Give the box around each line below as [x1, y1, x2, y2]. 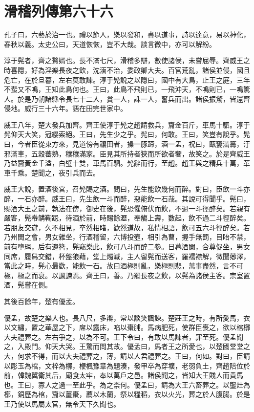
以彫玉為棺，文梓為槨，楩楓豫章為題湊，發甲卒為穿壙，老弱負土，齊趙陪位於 [4, 360, 250, 370]
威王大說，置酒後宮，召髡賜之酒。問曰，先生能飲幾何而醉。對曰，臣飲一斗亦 [4, 184, 250, 194]
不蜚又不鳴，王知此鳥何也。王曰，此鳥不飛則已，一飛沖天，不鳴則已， [4, 84, 230, 94]
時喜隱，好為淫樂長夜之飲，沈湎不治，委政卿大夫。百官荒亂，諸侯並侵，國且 [4, 65, 250, 75]
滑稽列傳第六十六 [4, 1, 114, 21]
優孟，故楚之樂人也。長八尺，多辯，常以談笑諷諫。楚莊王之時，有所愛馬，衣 [4, 312, 250, 323]
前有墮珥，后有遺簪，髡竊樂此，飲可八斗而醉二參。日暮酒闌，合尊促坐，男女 [4, 241, 250, 251]
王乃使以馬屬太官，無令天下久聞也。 [4, 398, 120, 409]
